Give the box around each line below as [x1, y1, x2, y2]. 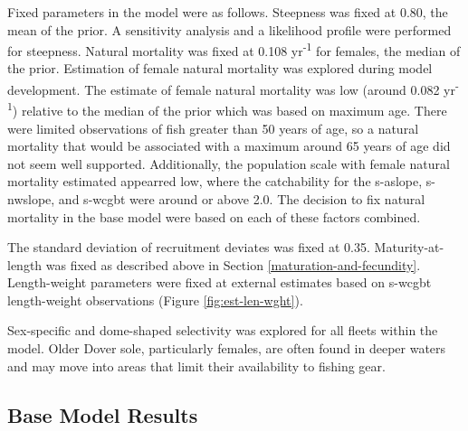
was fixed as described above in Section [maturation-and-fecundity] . [45, 255, 421, 274]
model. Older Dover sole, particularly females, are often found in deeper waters [7, 339, 446, 358]
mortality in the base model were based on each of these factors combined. [7, 207, 421, 226]
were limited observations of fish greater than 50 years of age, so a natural [7, 118, 419, 137]
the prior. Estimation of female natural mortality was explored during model [7, 59, 433, 78]
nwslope [7, 189, 52, 208]
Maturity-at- [374, 238, 444, 257]
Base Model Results [7, 400, 198, 428]
